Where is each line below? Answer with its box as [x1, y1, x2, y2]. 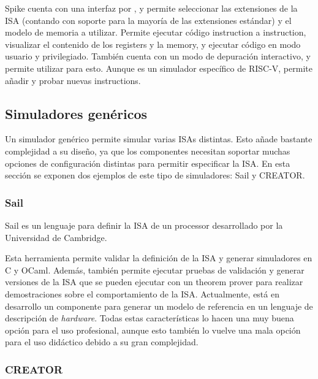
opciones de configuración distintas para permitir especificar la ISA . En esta [5, 156, 290, 169]
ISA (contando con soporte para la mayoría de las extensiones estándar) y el [5, 13, 292, 26]
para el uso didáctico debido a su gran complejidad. [5, 335, 199, 348]
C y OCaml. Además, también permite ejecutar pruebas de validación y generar [5, 263, 305, 276]
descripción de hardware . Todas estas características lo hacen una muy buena [5, 312, 294, 324]
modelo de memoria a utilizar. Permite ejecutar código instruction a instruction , [5, 26, 306, 39]
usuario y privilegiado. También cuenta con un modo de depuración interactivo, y [5, 50, 311, 63]
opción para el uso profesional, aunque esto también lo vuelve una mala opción [5, 323, 301, 336]
